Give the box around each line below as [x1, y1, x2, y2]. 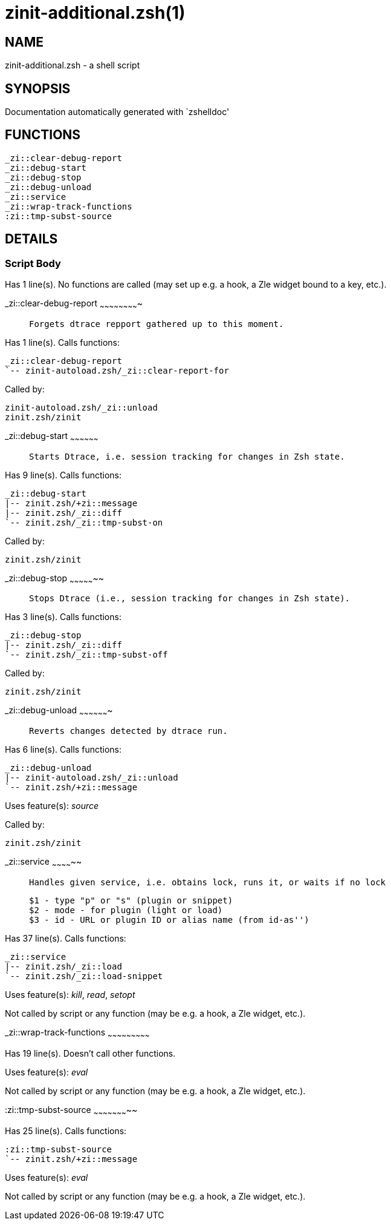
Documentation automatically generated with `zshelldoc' [5, 107, 230, 117]
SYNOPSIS [5, 81, 71, 96]
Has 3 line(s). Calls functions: [5, 612, 121, 622]
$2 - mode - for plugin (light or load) [29, 905, 223, 916]
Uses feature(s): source [5, 801, 99, 811]
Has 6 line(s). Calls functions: [5, 744, 121, 755]
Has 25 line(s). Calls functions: [5, 1125, 127, 1136]
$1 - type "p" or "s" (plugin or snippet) [29, 896, 233, 906]
